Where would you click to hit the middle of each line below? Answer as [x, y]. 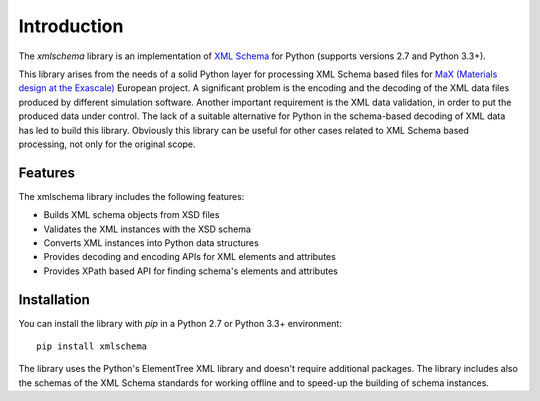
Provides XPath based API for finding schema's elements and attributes [191, 271]
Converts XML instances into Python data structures [151, 242]
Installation [54, 299]
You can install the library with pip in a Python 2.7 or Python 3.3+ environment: [180, 323]
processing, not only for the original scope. [107, 144]
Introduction [71, 26]
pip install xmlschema [92, 346]
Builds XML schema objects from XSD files [131, 215]
